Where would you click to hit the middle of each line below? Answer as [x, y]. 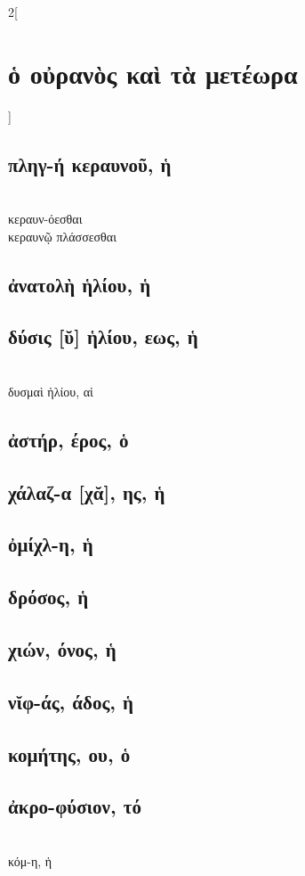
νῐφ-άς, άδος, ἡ [71, 701]
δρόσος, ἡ [48, 597]
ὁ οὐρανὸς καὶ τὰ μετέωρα [153, 73]
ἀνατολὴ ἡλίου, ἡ [80, 284]
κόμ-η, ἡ [30, 860]
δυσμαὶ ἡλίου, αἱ [51, 391]
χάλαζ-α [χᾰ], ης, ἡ [87, 491]
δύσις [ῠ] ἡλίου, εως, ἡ [103, 336]
